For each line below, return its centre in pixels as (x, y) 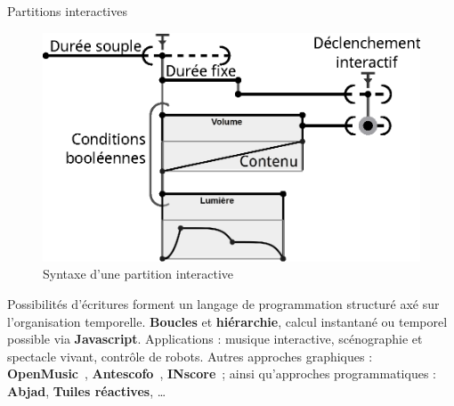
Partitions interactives (67, 11)
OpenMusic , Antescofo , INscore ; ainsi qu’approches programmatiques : (222, 374)
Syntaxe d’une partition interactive (138, 274)
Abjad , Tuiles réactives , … (87, 390)
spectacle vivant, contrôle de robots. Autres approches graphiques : (190, 356)
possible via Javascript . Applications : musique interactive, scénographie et (215, 339)
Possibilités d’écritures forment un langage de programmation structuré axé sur (223, 303)
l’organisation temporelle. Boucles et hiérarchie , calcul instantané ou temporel (227, 321)
